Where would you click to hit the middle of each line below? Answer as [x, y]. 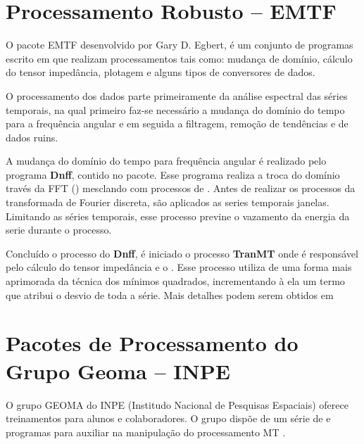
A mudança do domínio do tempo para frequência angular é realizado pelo [166, 161]
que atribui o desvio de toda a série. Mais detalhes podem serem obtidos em [170, 294]
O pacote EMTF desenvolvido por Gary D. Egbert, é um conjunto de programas [180, 45]
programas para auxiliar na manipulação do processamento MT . [146, 432]
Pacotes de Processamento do [152, 343]
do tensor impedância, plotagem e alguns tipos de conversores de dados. [161, 72]
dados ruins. [32, 137]
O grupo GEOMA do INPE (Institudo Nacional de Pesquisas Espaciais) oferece [177, 404]
